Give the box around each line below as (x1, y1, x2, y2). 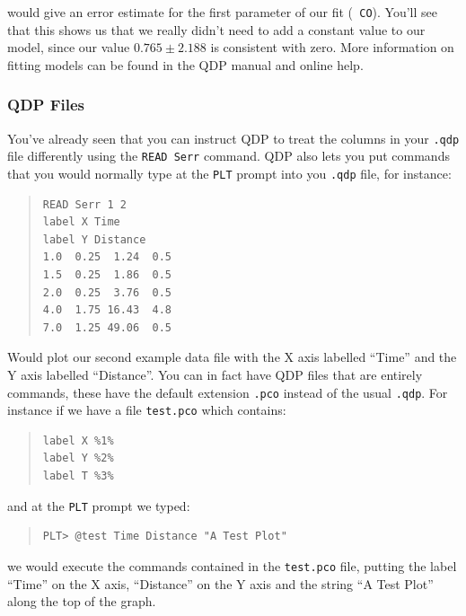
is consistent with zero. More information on (210, 38, 454, 57)
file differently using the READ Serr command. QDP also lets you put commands (7, 146, 450, 165)
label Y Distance (42, 233, 146, 246)
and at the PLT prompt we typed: (7, 496, 190, 515)
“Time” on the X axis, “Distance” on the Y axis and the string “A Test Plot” (7, 574, 434, 593)
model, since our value (7, 38, 130, 57)
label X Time (42, 216, 120, 229)
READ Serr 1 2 (42, 198, 127, 211)
